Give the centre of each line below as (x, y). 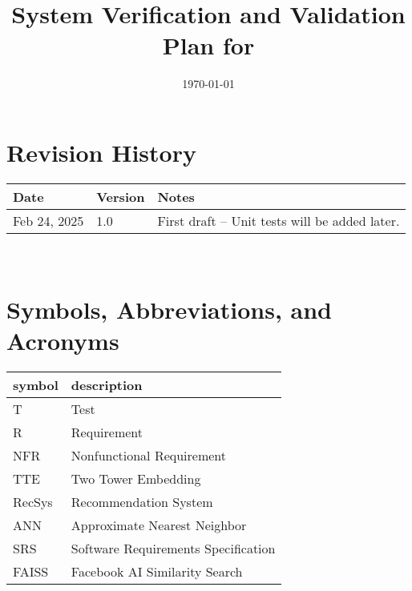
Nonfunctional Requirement (149, 455)
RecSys (33, 501)
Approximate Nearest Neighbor (159, 525)
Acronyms (63, 340)
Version (121, 196)
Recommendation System (142, 501)
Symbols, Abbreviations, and (169, 309)
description (107, 384)
